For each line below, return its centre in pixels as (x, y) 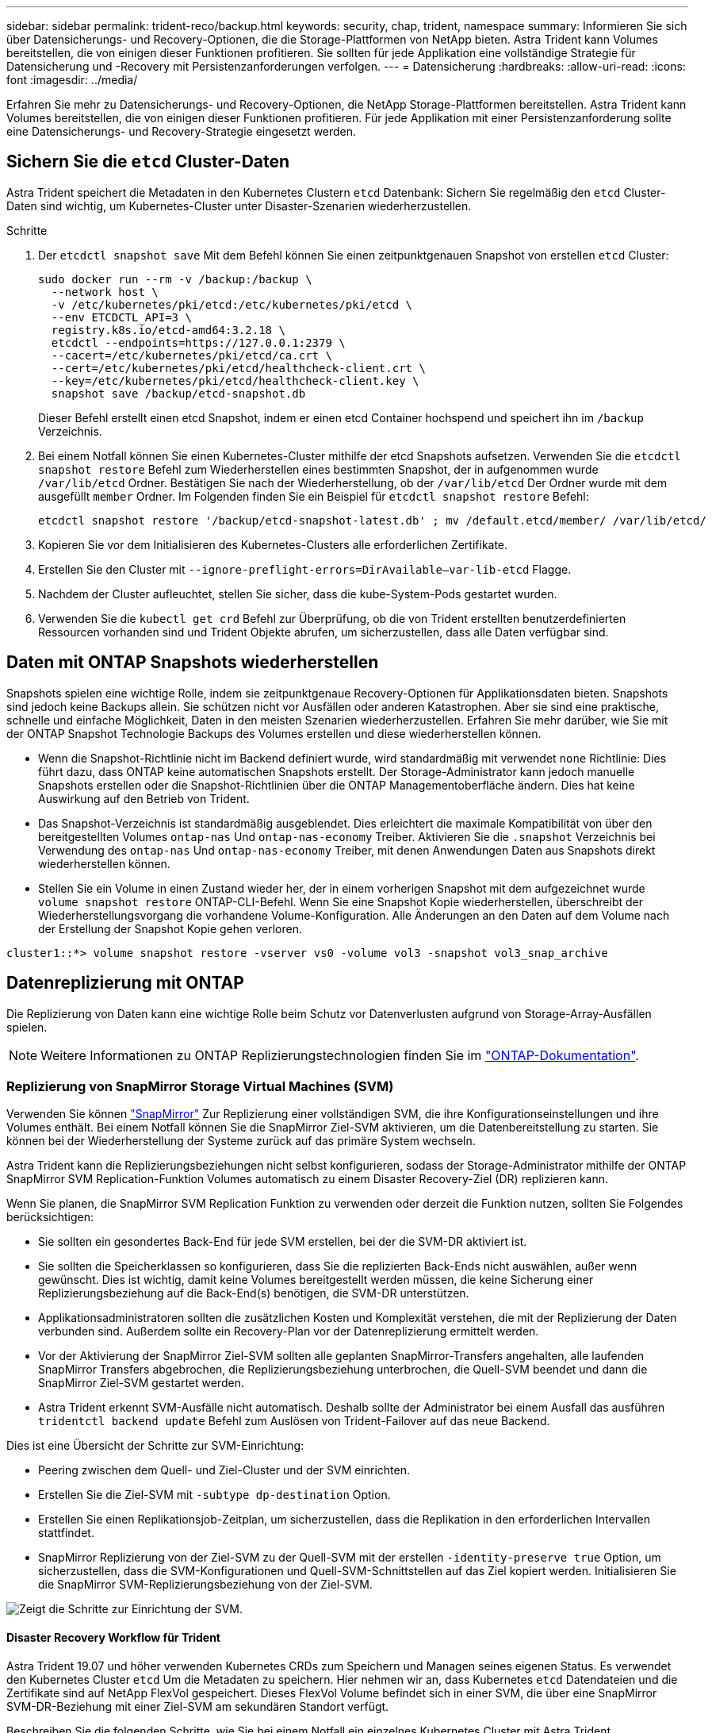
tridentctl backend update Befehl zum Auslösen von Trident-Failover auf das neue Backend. (294, 1421)
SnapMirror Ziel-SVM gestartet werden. (141, 1383)
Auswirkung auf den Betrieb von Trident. (144, 798)
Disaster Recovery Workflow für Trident (113, 1637)
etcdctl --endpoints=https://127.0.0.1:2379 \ (198, 342)
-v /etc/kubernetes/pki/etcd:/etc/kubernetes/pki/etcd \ (232, 304)
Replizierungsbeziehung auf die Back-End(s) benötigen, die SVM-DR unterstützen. (254, 1293)
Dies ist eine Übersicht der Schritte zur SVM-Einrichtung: (155, 1446)
